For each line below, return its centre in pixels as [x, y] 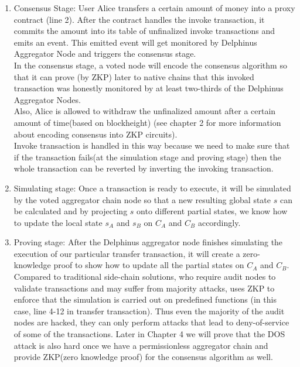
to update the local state [58, 222]
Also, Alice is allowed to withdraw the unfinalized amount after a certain [145, 111]
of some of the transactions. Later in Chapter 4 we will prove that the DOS [149, 334]
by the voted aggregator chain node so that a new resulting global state [142, 199]
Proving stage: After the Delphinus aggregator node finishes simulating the [148, 242]
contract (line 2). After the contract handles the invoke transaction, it [139, 19]
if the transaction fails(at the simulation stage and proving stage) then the [147, 157]
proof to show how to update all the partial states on [149, 265]
